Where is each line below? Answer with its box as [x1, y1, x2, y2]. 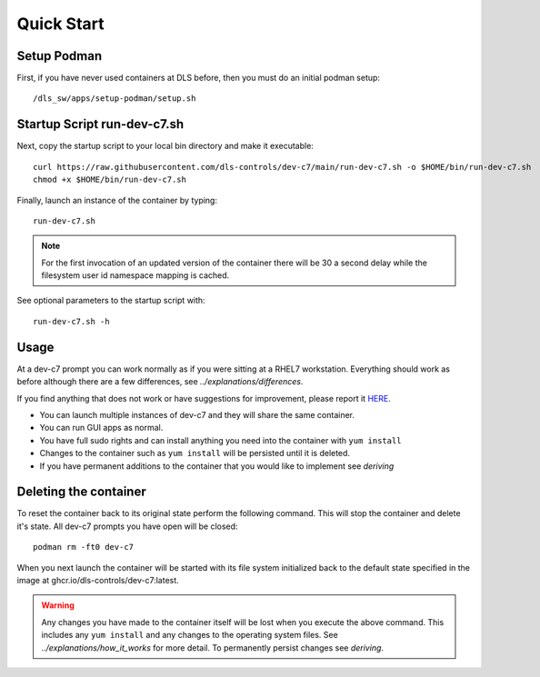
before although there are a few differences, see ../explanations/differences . [16, 376, 304, 387]
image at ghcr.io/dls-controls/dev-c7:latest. [16, 574, 179, 585]
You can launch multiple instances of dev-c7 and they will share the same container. [39, 409, 355, 420]
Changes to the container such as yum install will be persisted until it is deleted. [39, 448, 350, 459]
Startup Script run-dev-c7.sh [16, 116, 185, 132]
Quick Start [16, 14, 105, 34]
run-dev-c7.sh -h [33, 316, 110, 326]
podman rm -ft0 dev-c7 [33, 542, 135, 553]
